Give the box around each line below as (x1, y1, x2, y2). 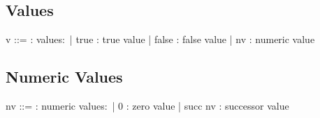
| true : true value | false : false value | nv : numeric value (69, 32, 315, 47)
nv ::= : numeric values (6, 99, 105, 112)
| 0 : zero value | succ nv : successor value (112, 99, 289, 112)
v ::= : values (6, 32, 62, 47)
